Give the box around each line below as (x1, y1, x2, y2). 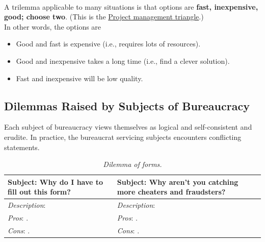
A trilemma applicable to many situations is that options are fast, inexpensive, (4, 1, 258, 12)
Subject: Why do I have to (8, 176, 103, 187)
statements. (4, 141, 40, 152)
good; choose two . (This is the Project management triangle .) (4, 11, 204, 22)
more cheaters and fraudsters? (117, 186, 226, 197)
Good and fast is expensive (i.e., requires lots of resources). (16, 38, 201, 49)
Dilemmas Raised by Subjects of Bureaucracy (4, 98, 250, 113)
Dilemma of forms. (103, 159, 162, 170)
